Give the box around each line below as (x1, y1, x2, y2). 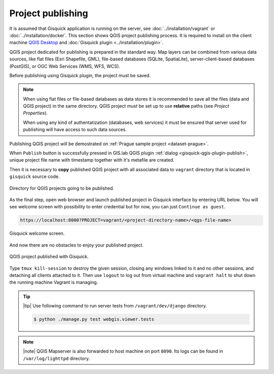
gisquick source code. (9, 173, 60, 180)
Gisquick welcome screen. (9, 230, 65, 236)
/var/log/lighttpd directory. (23, 355, 90, 361)
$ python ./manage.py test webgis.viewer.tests (33, 317, 154, 322)
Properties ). (23, 110, 48, 116)
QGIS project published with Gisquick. (9, 254, 89, 260)
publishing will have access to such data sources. (23, 127, 127, 133)
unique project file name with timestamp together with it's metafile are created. (9, 157, 175, 163)
